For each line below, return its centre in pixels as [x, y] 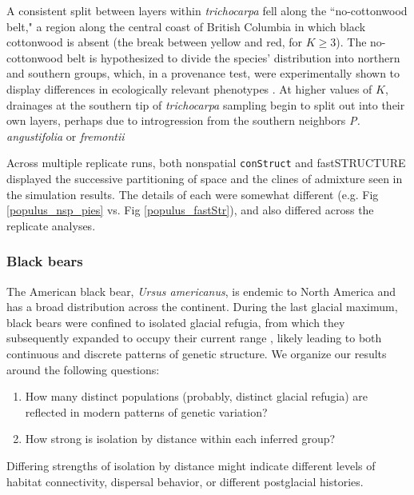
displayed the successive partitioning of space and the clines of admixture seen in [205, 178]
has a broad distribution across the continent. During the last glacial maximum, [202, 307]
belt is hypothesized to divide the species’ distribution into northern [233, 57]
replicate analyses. [51, 225]
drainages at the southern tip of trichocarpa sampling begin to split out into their [206, 104]
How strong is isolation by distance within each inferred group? [180, 439]
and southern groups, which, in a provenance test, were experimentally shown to [203, 73]
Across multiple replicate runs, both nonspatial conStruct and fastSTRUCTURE [206, 163]
